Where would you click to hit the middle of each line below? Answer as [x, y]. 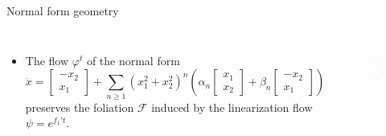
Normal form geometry [63, 10]
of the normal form [133, 60]
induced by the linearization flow [232, 107]
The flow [47, 60]
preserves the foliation [80, 107]
